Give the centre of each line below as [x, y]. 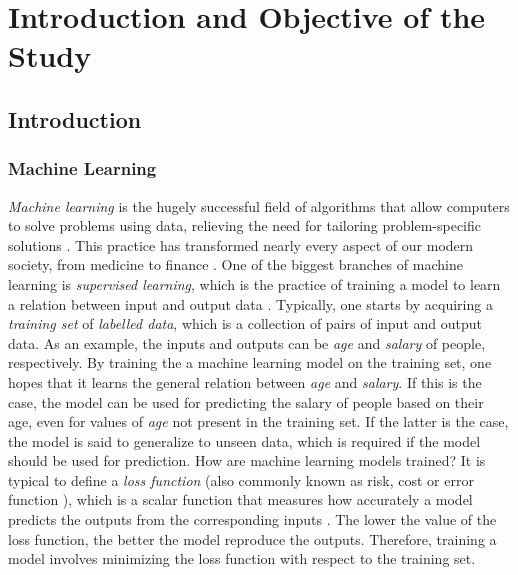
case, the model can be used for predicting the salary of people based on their [246, 401]
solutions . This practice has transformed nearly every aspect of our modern [241, 244]
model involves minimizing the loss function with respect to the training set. [242, 558]
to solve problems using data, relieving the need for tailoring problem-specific [245, 225]
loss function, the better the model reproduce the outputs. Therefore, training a [252, 538]
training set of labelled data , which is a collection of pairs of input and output [245, 323]
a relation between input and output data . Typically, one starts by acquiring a [250, 303]
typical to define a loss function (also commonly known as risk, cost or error [241, 479]
